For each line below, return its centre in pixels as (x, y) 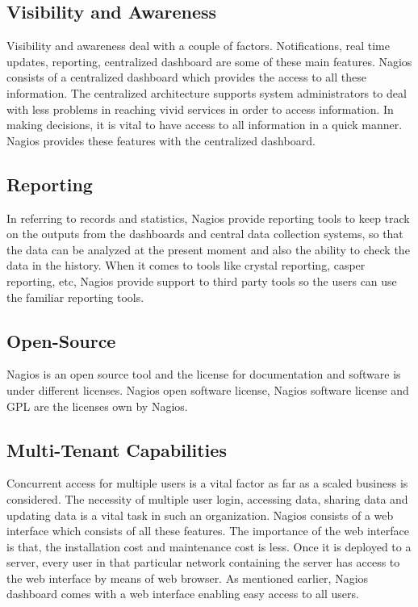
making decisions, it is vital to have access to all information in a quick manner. (205, 125)
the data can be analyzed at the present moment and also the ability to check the (208, 249)
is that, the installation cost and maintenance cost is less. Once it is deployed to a (209, 546)
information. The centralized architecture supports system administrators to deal (207, 92)
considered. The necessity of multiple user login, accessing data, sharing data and (207, 498)
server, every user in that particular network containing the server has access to (203, 562)
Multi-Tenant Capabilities (117, 449)
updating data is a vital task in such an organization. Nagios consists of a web (200, 515)
